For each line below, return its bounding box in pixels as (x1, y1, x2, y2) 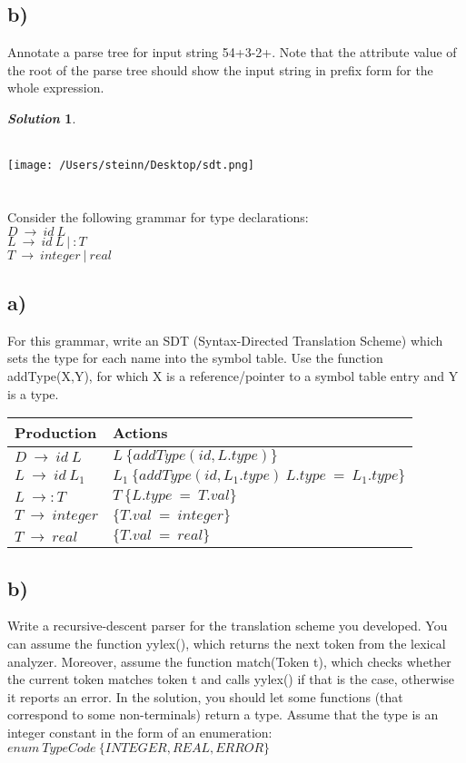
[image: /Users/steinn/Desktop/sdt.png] (7, 159, 255, 172)
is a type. (7, 384, 59, 403)
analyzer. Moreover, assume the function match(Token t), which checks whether (7, 651, 451, 670)
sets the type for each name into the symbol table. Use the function (7, 348, 383, 367)
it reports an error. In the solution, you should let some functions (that (7, 687, 403, 706)
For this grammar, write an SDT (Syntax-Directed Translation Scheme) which (7, 330, 443, 349)
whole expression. (7, 78, 104, 97)
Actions (113, 422, 168, 444)
